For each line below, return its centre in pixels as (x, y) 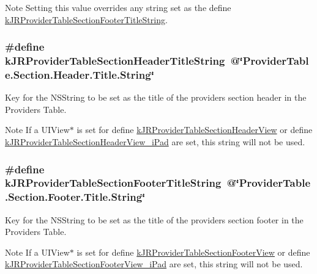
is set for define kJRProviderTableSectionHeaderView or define (195, 130)
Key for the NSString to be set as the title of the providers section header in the (156, 97)
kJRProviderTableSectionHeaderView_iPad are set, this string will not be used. (155, 142)
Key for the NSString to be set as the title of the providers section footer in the (154, 219)
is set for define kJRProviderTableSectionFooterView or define (193, 252)
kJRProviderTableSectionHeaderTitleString (115, 61)
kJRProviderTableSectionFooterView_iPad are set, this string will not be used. (154, 264)
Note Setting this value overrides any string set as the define (118, 7)
